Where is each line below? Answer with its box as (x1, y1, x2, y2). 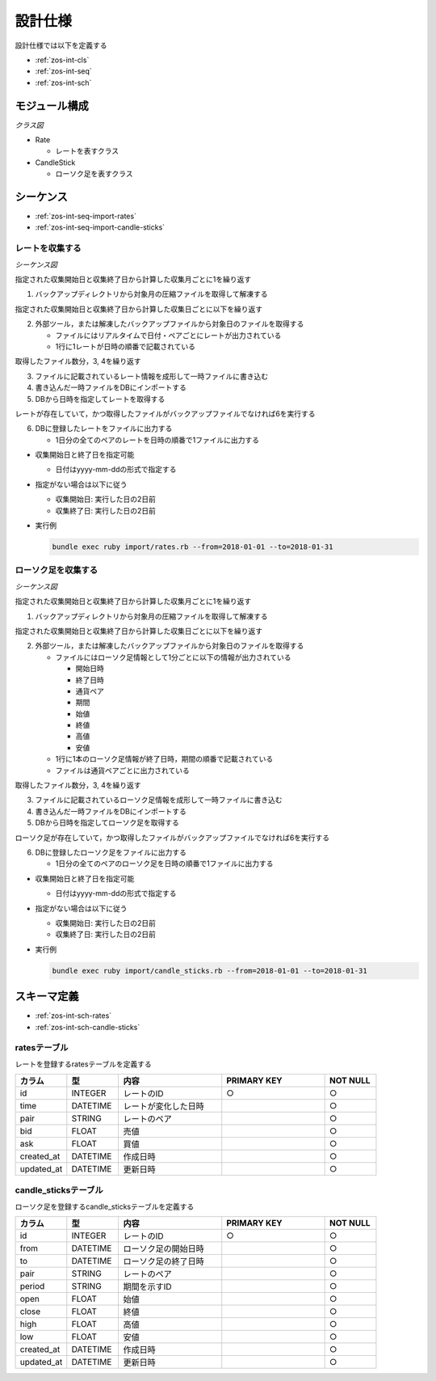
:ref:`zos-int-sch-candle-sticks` (35, 1022, 140, 1032)
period (19, 1281, 45, 1292)
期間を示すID (123, 1282, 173, 1293)
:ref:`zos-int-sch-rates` (35, 1011, 112, 1020)
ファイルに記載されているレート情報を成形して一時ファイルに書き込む (35, 371, 269, 381)
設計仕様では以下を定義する (15, 40, 107, 50)
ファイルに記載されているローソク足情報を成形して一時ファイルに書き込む (35, 795, 283, 805)
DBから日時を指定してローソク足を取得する (35, 817, 179, 828)
